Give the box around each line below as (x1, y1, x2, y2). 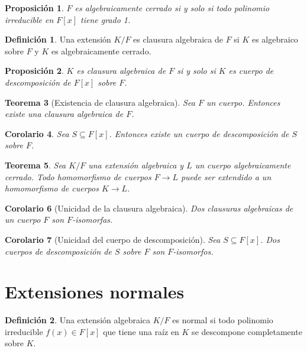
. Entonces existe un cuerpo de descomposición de (109, 127, 289, 139)
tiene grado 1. (80, 13, 131, 25)
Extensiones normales (5, 279, 185, 304)
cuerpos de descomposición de (5, 245, 112, 257)
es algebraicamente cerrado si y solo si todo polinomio (75, 2, 270, 14)
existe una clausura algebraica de (5, 108, 124, 120)
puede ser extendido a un (180, 170, 272, 183)
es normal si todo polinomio (172, 314, 273, 326)
